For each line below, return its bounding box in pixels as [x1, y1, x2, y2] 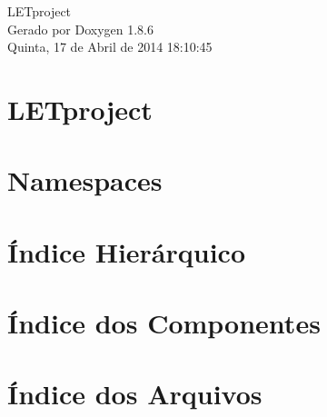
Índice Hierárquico [7, 233, 246, 270]
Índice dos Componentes [7, 304, 321, 342]
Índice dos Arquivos [7, 375, 263, 412]
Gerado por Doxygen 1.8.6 [7, 19, 154, 38]
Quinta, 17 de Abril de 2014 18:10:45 [7, 37, 213, 56]
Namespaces [7, 162, 163, 199]
